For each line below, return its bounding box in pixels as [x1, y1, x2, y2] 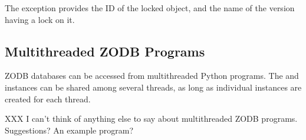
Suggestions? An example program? [5, 124, 134, 136]
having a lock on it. [5, 13, 75, 25]
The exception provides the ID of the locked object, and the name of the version [5, 2, 295, 14]
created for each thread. [5, 92, 91, 105]
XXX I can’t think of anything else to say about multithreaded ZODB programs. [5, 112, 298, 125]
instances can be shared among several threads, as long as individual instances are [5, 81, 302, 93]
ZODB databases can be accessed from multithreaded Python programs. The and [5, 69, 299, 82]
